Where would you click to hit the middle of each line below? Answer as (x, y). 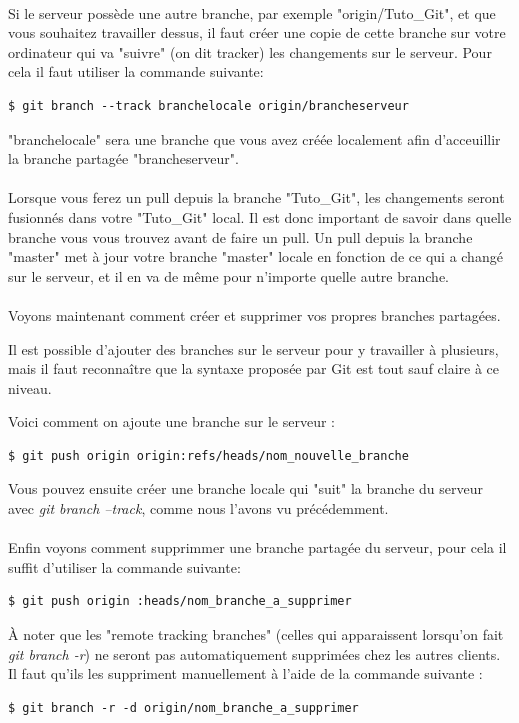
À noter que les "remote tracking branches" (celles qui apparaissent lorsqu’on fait (256, 634)
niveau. (30, 387)
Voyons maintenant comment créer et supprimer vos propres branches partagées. (254, 314)
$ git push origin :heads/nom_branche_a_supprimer (180, 601)
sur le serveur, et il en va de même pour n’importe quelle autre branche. (229, 275)
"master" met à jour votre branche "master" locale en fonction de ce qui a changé (255, 256)
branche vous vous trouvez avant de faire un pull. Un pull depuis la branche (240, 236)
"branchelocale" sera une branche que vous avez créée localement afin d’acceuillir (254, 138)
